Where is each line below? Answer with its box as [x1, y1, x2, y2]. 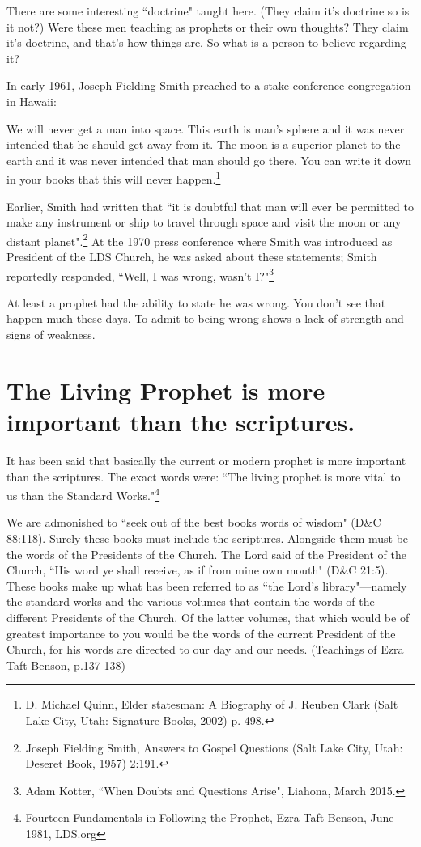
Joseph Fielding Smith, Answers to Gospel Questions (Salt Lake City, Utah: [25, 739, 403, 756]
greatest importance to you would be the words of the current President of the [6, 625, 396, 642]
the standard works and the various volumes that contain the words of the [6, 593, 375, 610]
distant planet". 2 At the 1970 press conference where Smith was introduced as [6, 230, 393, 249]
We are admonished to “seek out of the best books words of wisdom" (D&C [6, 514, 381, 531]
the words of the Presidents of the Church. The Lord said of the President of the [6, 545, 406, 562]
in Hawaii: [6, 92, 57, 109]
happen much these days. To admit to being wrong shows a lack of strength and [6, 310, 404, 327]
